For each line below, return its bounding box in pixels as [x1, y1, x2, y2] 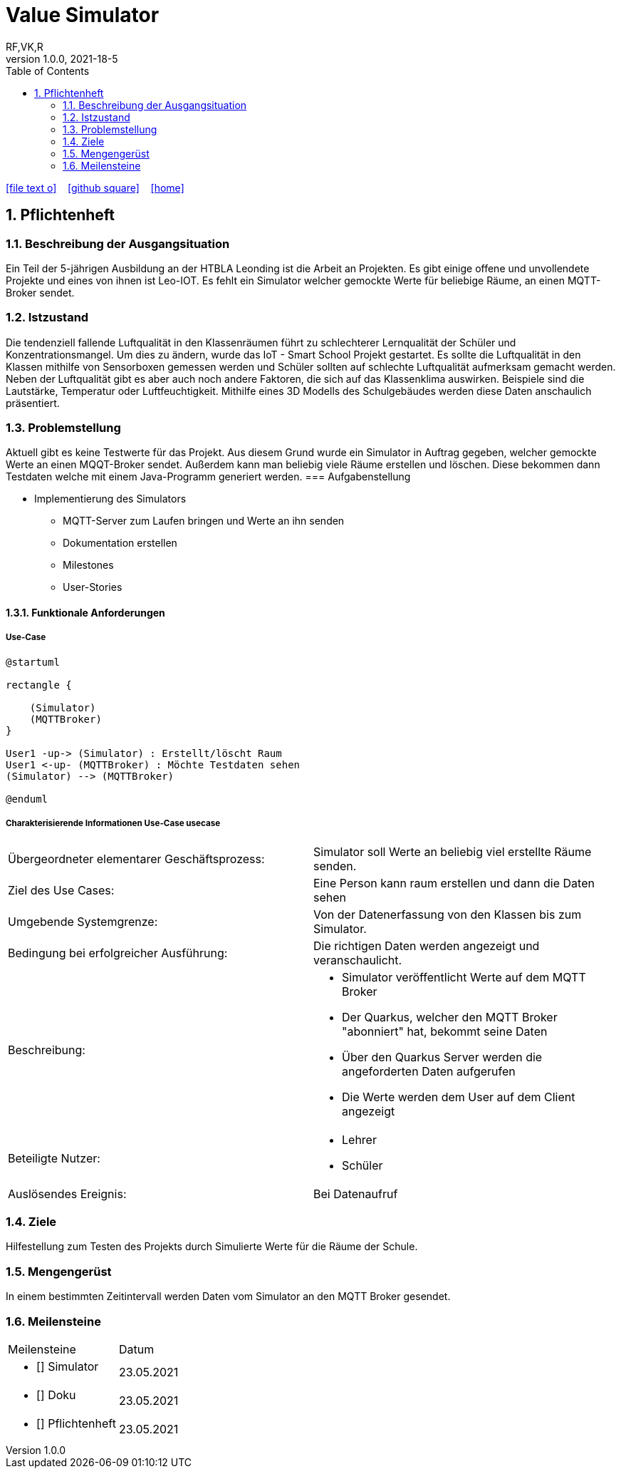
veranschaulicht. [313, 952, 402, 967]
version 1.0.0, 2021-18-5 [6, 52, 118, 65]
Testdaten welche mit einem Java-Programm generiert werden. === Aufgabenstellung [6, 470, 411, 483]
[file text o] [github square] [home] [6, 181, 184, 194]
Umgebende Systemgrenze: [8, 914, 158, 929]
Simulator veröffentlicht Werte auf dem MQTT [342, 969, 586, 984]
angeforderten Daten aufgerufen [342, 1063, 516, 1078]
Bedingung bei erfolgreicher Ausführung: [8, 945, 228, 960]
